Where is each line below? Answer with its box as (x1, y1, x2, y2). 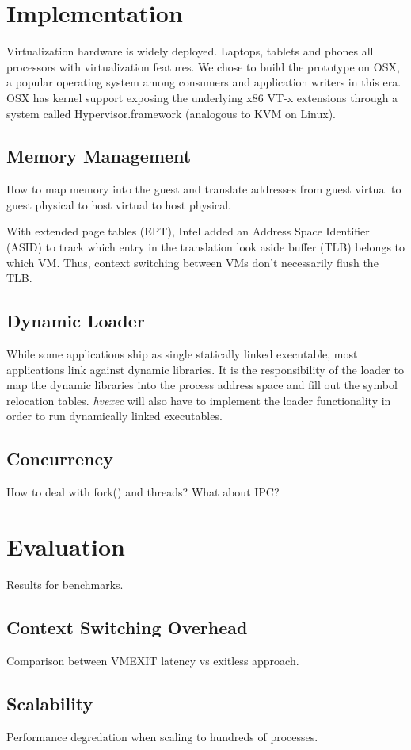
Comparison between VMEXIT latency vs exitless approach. (6, 652, 299, 668)
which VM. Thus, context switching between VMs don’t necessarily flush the (6, 254, 379, 270)
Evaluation (6, 530, 125, 563)
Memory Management (6, 143, 192, 168)
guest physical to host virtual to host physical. (6, 196, 231, 212)
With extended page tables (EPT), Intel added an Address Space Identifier (6, 223, 370, 239)
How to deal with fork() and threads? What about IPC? (6, 484, 280, 500)
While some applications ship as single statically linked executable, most (6, 346, 358, 362)
